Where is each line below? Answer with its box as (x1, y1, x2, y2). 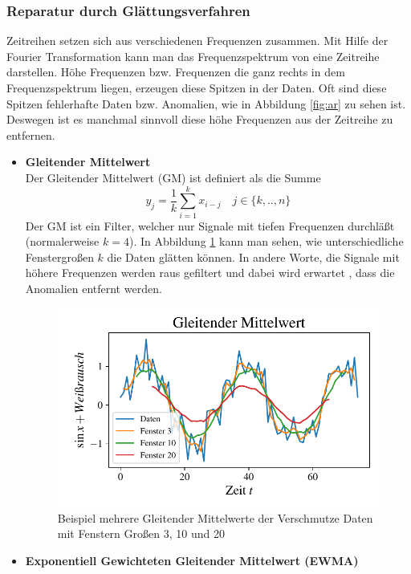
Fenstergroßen (25, 248, 94, 265)
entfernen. (6, 126, 55, 143)
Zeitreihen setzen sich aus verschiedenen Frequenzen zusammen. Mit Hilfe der (6, 32, 389, 49)
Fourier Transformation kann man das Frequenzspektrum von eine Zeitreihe (6, 47, 380, 64)
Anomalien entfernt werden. (25, 280, 162, 297)
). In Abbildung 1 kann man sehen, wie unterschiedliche (128, 233, 404, 250)
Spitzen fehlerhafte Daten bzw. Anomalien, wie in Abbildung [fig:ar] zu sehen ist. (6, 95, 406, 112)
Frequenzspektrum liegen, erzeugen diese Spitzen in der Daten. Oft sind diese (6, 79, 387, 96)
